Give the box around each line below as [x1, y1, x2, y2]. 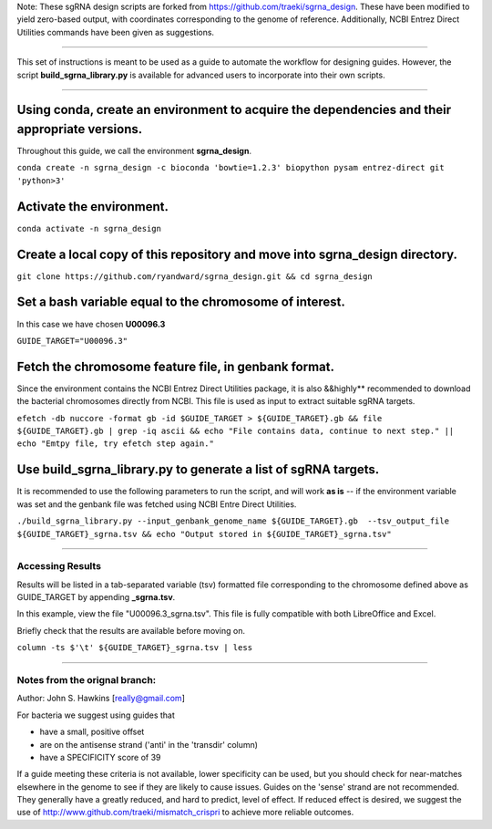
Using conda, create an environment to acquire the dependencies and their [16, 102, 452, 118]
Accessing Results [16, 560, 102, 573]
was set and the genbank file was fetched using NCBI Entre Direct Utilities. [16, 498, 297, 510]
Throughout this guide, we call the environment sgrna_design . [16, 146, 252, 157]
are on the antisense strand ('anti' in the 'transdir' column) [39, 739, 259, 750]
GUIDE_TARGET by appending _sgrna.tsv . [16, 592, 176, 603]
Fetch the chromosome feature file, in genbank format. [16, 358, 334, 374]
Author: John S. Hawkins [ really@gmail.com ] [16, 693, 186, 704]
